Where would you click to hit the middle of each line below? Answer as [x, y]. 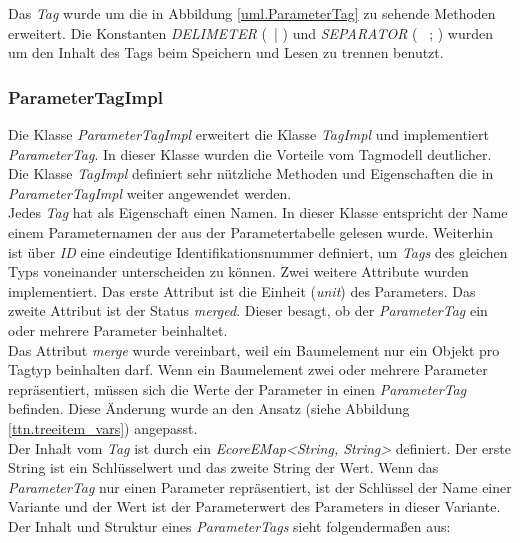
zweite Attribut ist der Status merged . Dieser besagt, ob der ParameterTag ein [248, 310]
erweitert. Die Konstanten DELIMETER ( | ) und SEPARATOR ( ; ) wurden [251, 32]
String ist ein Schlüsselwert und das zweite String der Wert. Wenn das [223, 467]
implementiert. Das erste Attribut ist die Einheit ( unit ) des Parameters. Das [242, 290]
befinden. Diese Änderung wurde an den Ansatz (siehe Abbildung [209, 408]
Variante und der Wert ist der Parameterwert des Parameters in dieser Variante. [254, 506]
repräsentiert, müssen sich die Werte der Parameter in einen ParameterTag [237, 388]
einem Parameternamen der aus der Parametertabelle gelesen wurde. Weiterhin [250, 231]
